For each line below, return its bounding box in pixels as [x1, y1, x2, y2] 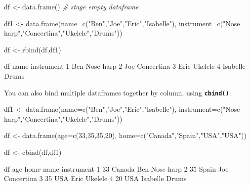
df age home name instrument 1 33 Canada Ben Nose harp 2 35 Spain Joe [4, 163, 229, 174]
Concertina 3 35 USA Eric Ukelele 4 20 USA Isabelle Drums [4, 173, 187, 184]
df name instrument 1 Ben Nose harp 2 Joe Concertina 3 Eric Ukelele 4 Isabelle [4, 61, 246, 71]
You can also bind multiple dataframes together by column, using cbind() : [4, 87, 231, 97]
